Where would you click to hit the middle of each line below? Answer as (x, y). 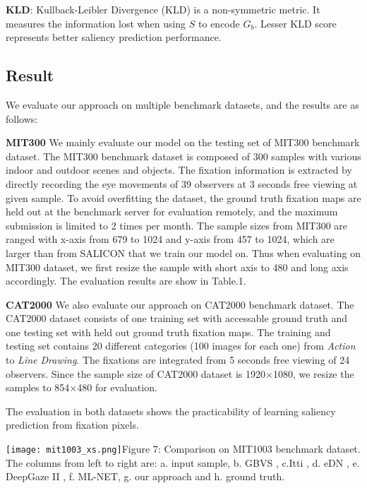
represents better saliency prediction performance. (114, 37)
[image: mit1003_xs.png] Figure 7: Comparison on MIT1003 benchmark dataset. (183, 449)
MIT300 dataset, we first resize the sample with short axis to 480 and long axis (177, 267)
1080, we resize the (313, 373)
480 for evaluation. (117, 387)
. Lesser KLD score (295, 23)
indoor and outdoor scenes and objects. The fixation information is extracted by (179, 170)
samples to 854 (38, 387)
